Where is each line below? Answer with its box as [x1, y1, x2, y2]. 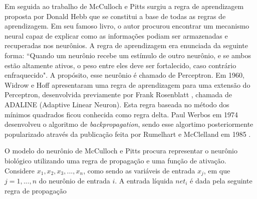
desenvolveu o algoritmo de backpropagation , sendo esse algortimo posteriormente [5, 119, 253, 129]
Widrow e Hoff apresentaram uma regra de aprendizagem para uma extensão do [5, 79, 250, 90]
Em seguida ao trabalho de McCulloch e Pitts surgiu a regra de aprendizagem [5, 1, 244, 11]
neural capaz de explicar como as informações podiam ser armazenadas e [5, 30, 228, 41]
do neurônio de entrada [39, 175, 110, 185]
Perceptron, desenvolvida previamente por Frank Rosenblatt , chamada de [5, 89, 232, 100]
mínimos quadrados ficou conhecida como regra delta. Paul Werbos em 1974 [5, 109, 238, 119]
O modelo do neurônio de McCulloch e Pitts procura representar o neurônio [5, 145, 237, 156]
